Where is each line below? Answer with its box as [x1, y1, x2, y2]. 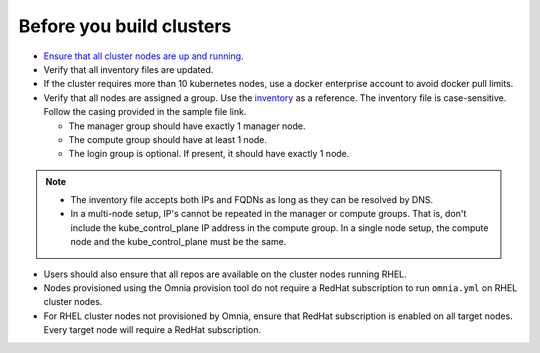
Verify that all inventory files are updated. [43, 63, 214, 75]
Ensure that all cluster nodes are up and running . [43, 50, 244, 62]
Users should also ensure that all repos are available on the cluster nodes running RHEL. [43, 268, 407, 280]
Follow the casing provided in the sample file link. [43, 106, 247, 118]
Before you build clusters [18, 15, 232, 37]
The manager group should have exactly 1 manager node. [68, 120, 306, 132]
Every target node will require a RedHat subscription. [43, 324, 262, 336]
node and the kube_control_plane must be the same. [70, 236, 287, 248]
